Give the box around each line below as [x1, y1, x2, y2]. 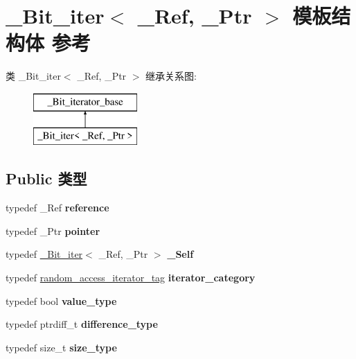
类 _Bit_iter [6, 69, 61, 83]
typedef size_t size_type [6, 340, 117, 354]
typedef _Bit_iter [6, 247, 83, 261]
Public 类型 [6, 168, 87, 189]
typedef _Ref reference [6, 200, 109, 215]
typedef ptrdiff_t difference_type [6, 317, 158, 331]
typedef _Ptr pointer [6, 223, 100, 238]
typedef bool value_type [6, 293, 117, 308]
